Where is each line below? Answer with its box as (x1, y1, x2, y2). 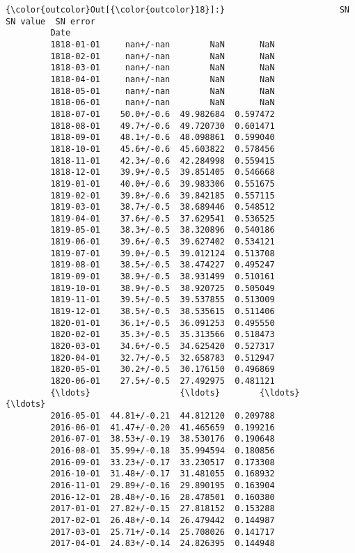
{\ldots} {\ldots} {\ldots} (50, 387, 300, 398)
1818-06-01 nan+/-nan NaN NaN (50, 98, 275, 108)
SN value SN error (6, 16, 95, 26)
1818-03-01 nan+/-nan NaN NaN (50, 63, 275, 73)
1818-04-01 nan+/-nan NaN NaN (50, 74, 275, 84)
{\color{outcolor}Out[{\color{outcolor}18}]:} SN (6, 5, 349, 15)
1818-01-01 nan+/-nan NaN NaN (50, 39, 275, 49)
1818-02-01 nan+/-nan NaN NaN (50, 51, 275, 61)
